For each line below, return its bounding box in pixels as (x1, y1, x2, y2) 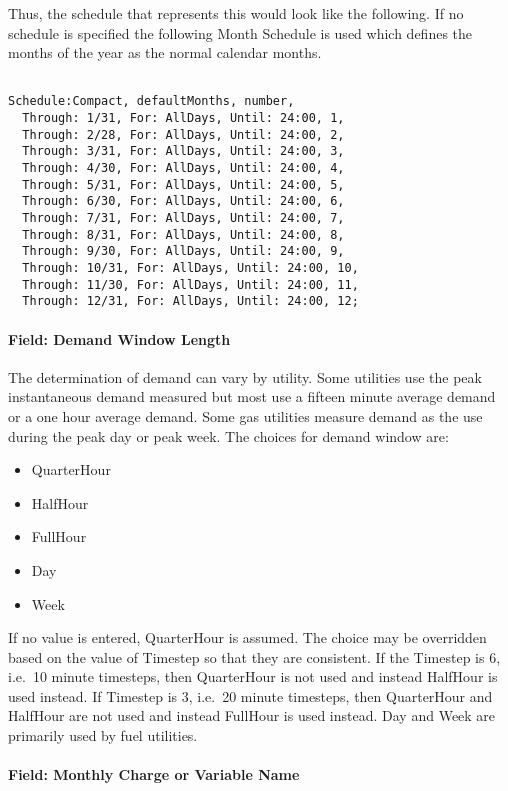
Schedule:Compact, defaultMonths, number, (8, 94, 295, 109)
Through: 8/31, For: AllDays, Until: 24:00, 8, (22, 227, 345, 242)
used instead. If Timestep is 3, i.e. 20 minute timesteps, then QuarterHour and (8, 685, 493, 706)
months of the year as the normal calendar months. (8, 42, 322, 63)
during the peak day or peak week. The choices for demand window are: (8, 425, 449, 446)
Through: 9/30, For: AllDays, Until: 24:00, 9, (22, 244, 345, 259)
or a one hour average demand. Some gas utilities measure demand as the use (8, 405, 483, 426)
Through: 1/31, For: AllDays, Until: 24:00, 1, (22, 111, 345, 126)
